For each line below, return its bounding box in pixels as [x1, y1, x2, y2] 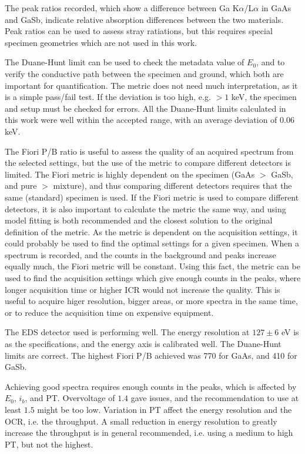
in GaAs [261, 2, 291, 14]
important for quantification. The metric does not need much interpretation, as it [5, 79, 298, 91]
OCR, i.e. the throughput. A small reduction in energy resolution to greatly [5, 415, 277, 427]
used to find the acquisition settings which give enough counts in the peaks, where [5, 272, 301, 284]
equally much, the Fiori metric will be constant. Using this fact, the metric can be [5, 260, 300, 272]
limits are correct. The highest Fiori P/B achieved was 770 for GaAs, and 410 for [5, 349, 297, 361]
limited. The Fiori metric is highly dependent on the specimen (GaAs [5, 168, 255, 180]
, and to [256, 56, 285, 68]
